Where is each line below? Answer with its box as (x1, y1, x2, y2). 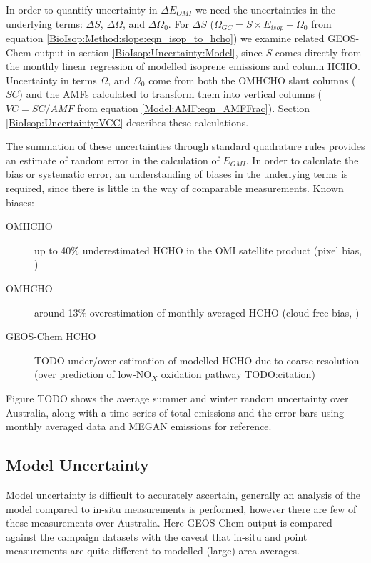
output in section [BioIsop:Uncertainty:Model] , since (34, 44, 263, 59)
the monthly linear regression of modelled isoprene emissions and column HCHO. (6, 59, 360, 74)
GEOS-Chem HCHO (6, 329, 96, 344)
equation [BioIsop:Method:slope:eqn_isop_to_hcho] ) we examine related (6, 31, 325, 46)
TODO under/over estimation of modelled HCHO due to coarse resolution (34, 352, 360, 367)
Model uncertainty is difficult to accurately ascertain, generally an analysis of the (6, 487, 361, 502)
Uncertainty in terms (6, 72, 97, 87)
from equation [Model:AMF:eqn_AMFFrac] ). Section (77, 101, 310, 116)
